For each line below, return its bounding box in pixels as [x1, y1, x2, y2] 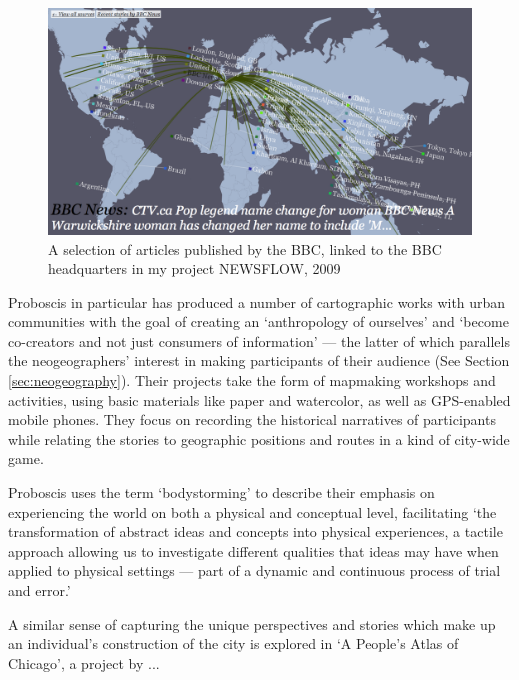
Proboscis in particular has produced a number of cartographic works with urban [8, 291, 506, 312]
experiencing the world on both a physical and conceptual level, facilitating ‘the [8, 501, 497, 522]
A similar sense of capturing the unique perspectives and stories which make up [8, 613, 496, 634]
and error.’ [8, 580, 71, 600]
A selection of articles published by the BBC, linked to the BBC [48, 238, 442, 259]
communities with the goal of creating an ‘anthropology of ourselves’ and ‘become [8, 311, 509, 332]
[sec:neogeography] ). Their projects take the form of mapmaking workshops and [8, 370, 496, 391]
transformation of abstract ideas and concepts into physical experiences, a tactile [8, 521, 503, 542]
